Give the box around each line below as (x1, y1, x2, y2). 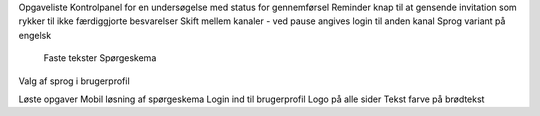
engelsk (18, 29, 52, 41)
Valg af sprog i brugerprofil (18, 75, 130, 87)
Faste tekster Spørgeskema (43, 52, 157, 64)
